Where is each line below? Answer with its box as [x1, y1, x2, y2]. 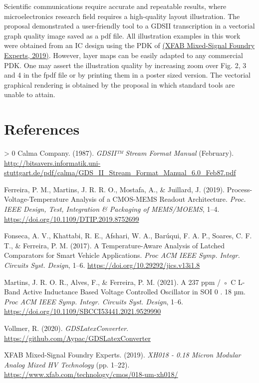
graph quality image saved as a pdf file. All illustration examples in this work [4, 30, 241, 41]
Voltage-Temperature [4, 194, 69, 204]
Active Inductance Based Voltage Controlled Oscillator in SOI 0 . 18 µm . [22, 286, 246, 297]
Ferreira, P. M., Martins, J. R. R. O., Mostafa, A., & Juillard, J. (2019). [4, 184, 225, 194]
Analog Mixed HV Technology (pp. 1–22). [4, 359, 130, 369]
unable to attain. [4, 89, 55, 100]
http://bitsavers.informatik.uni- [4, 157, 101, 168]
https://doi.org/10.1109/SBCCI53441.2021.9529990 [4, 306, 161, 316]
